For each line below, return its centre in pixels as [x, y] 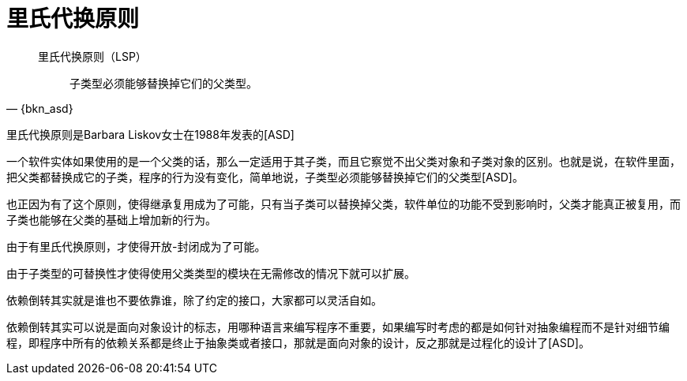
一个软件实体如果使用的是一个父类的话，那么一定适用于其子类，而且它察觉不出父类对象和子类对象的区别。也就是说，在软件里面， [343, 161]
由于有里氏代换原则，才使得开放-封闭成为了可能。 [136, 246]
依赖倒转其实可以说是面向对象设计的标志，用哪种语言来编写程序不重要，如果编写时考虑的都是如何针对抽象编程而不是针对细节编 [338, 327]
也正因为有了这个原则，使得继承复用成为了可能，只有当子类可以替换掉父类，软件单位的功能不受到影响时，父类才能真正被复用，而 [343, 204]
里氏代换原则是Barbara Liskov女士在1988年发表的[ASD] [150, 134]
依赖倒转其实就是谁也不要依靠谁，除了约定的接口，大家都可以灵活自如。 [194, 300]
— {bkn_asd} [40, 108]
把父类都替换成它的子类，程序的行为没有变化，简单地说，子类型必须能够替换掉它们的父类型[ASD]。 [265, 177]
